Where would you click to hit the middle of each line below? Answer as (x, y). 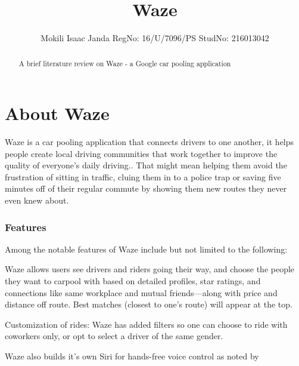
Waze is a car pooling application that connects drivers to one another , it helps (149, 142)
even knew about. (37, 200)
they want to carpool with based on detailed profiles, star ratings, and (133, 281)
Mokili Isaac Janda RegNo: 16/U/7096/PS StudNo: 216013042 (155, 38)
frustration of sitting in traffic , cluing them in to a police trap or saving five (143, 176)
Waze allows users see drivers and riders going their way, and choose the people (150, 269)
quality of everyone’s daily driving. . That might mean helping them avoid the (146, 165)
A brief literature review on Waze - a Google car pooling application (125, 63)
